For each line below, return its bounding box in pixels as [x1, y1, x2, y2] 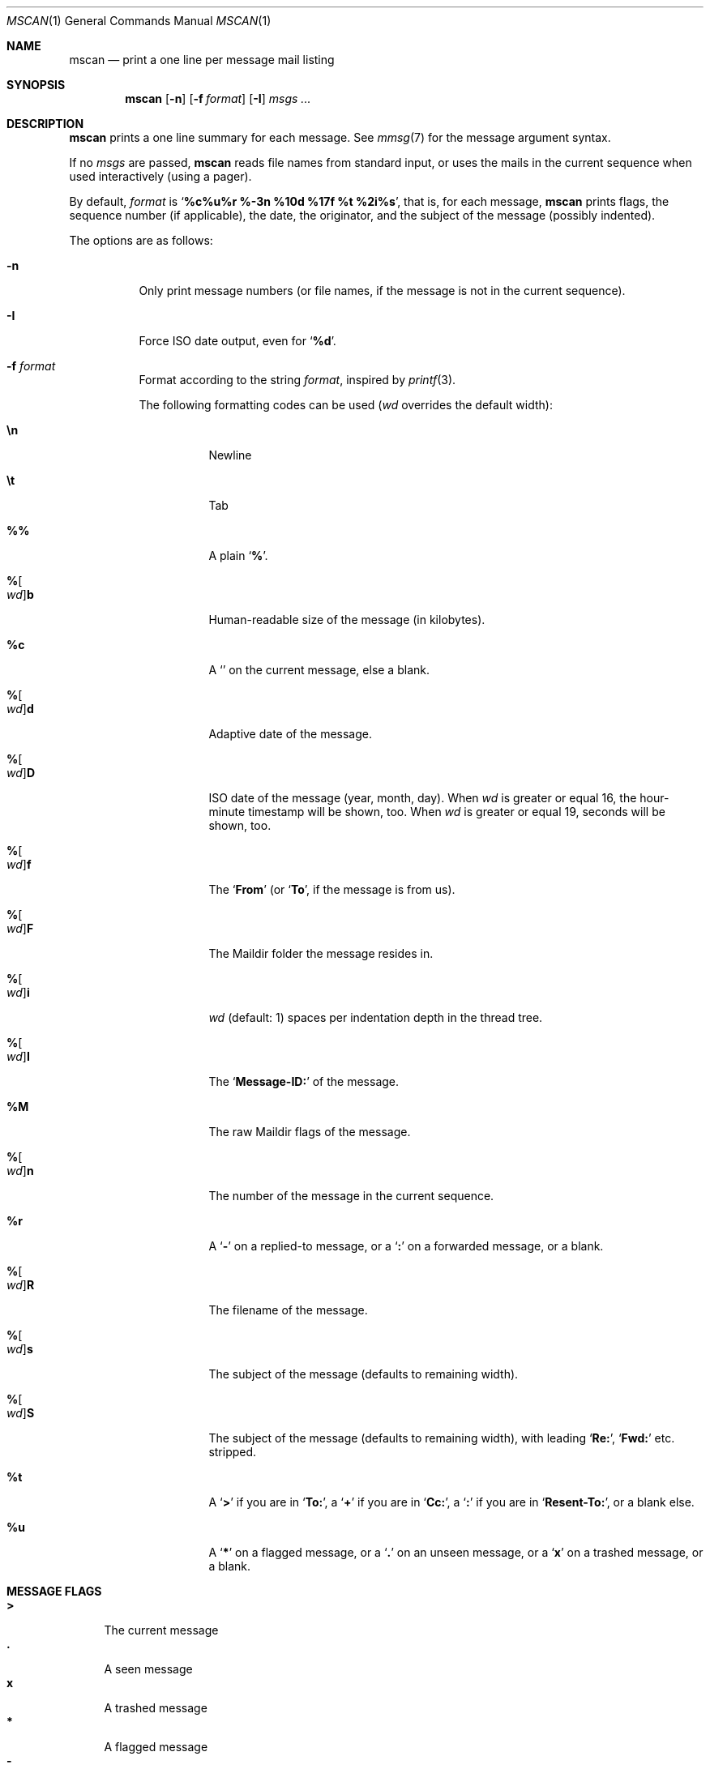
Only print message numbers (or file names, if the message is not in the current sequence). [139, 284, 626, 297]
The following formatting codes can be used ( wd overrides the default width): [139, 398, 553, 412]
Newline [208, 448, 252, 462]
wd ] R [6, 1278, 35, 1292]
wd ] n [6, 1164, 34, 1177]
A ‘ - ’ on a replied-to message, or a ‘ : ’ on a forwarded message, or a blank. [208, 1239, 604, 1253]
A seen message [104, 1662, 193, 1676]
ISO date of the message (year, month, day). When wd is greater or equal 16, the [208, 791, 637, 805]
